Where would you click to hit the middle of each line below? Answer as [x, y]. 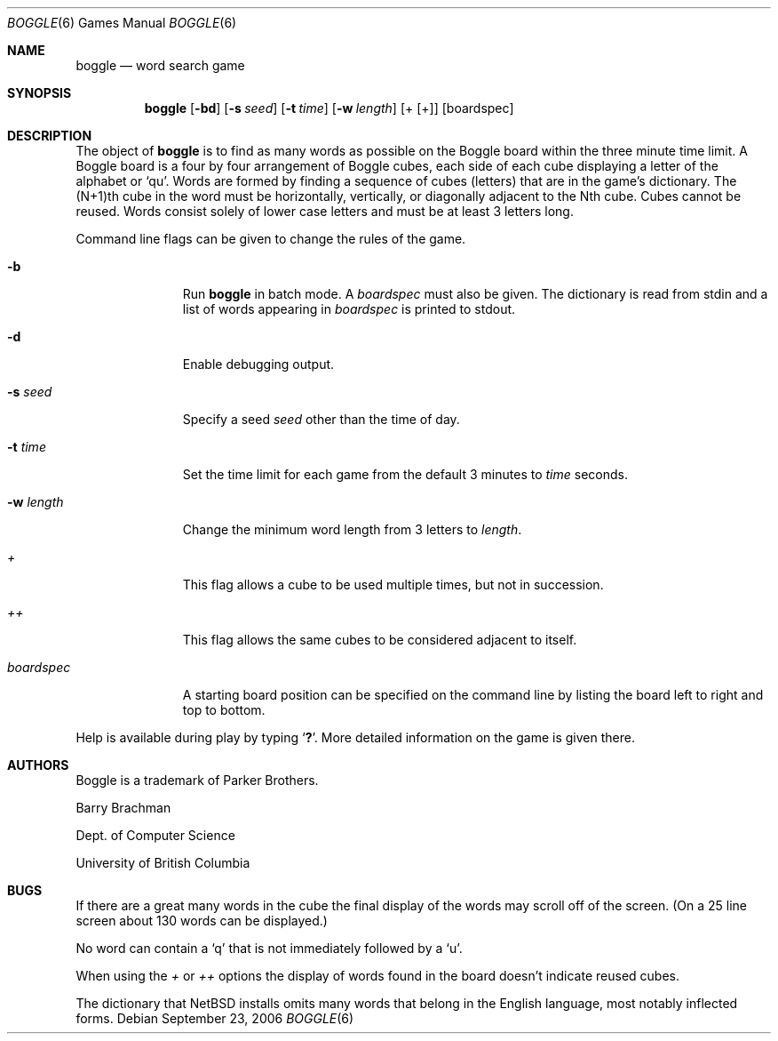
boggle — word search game [160, 65]
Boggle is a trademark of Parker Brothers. [197, 780]
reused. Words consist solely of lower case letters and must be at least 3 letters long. [325, 211]
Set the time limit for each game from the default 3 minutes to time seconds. [405, 474]
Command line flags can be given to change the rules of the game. [271, 239]
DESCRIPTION [50, 136]
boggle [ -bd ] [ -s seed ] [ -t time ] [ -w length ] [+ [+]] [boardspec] [329, 108]
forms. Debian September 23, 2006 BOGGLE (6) [215, 1018]
